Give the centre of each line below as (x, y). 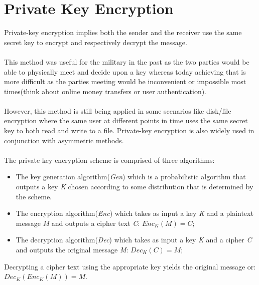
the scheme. (34, 196)
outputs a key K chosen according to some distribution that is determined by (135, 187)
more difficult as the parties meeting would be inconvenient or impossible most (125, 81)
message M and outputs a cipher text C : (78, 223)
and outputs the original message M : (72, 249)
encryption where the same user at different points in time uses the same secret (126, 120)
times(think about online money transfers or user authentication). (105, 91)
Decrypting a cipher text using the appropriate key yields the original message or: (130, 266)
